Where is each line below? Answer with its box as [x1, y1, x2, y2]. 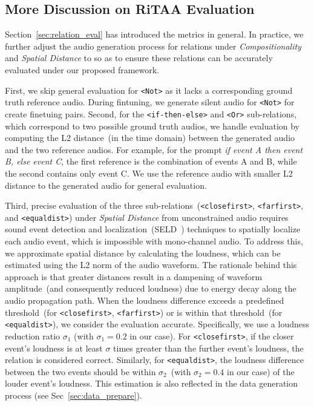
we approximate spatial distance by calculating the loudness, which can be [5, 246, 281, 259]
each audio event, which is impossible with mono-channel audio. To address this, [5, 235, 303, 247]
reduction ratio [5, 329, 61, 342]
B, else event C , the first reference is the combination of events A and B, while [5, 155, 297, 168]
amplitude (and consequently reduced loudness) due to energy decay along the [5, 282, 296, 295]
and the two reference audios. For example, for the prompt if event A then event [5, 143, 303, 156]
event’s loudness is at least [5, 341, 103, 354]
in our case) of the [227, 365, 295, 378]
